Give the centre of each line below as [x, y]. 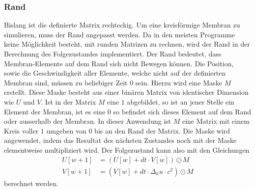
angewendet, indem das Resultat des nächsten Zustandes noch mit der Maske [120, 140]
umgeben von [66, 130]
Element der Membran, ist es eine [55, 111]
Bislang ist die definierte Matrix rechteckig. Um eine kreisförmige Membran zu [122, 25]
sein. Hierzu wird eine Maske [179, 82]
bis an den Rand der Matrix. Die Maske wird [162, 130]
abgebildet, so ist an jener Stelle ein [181, 101]
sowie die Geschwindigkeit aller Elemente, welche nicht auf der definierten [115, 73]
